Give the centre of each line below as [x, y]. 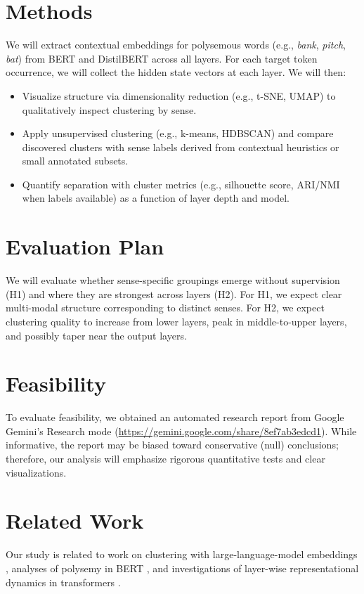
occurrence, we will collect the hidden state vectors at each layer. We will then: [176, 72]
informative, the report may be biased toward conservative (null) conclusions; [172, 445]
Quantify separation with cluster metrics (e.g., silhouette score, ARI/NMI [181, 184]
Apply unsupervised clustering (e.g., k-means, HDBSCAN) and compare [178, 133]
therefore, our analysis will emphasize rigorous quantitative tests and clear [165, 459]
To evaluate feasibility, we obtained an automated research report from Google [175, 417]
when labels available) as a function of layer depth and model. [156, 198]
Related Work [75, 521]
